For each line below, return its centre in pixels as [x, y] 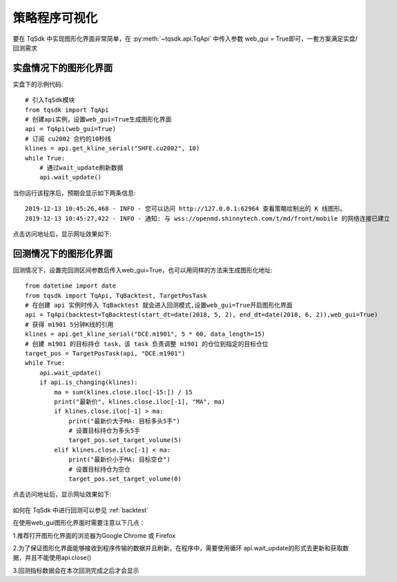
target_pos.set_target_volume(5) [125, 440]
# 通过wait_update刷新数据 [81, 168]
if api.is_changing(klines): [88, 382]
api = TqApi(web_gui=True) [71, 129]
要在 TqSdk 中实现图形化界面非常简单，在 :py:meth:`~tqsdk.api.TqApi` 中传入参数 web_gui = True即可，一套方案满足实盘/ [185, 39]
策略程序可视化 [55, 18]
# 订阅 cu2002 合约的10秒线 [68, 139]
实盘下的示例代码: [38, 84]
